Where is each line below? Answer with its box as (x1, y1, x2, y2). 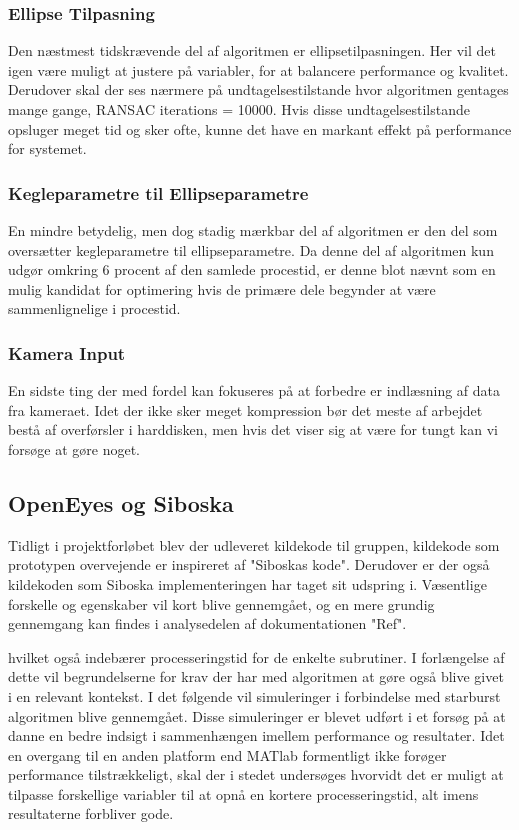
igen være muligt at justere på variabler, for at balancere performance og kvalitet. (8, 59, 509, 80)
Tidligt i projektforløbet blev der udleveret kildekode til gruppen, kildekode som (8, 534, 500, 555)
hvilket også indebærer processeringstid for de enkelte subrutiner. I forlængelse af (8, 646, 505, 667)
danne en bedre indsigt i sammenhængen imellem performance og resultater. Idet (8, 725, 505, 746)
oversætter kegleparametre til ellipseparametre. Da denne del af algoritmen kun (8, 239, 494, 260)
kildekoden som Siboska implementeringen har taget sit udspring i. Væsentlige (8, 573, 487, 594)
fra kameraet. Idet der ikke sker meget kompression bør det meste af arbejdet (8, 399, 483, 420)
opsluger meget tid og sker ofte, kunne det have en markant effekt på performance (8, 118, 512, 139)
